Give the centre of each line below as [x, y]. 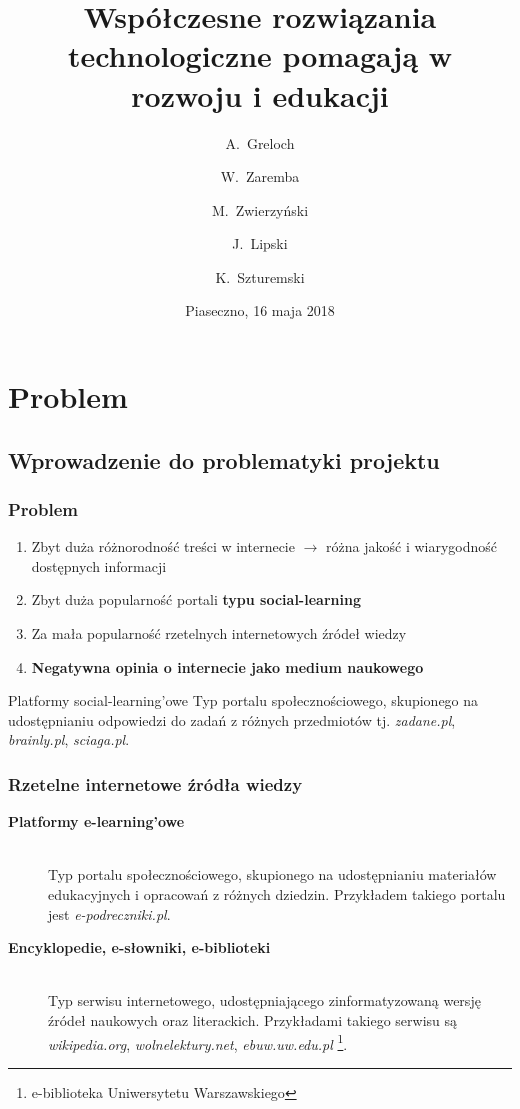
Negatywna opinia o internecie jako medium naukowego [227, 666]
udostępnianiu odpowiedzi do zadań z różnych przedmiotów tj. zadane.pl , [232, 719]
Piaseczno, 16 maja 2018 [260, 310]
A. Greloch [260, 142]
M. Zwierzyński [260, 209]
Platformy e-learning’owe [96, 821]
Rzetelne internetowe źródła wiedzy [155, 783]
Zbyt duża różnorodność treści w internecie [163, 546]
